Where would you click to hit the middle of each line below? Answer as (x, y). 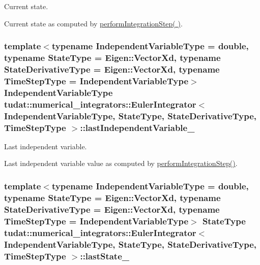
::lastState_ (105, 256)
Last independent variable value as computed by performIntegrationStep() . (121, 163)
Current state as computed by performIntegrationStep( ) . (93, 23)
